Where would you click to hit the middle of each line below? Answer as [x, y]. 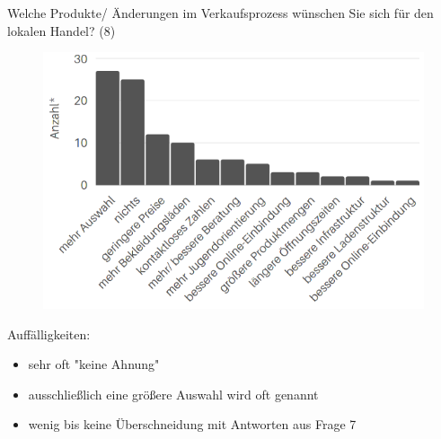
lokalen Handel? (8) [62, 30]
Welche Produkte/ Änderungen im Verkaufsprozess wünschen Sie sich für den [220, 13]
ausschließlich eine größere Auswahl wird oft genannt [173, 394]
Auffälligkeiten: [49, 334]
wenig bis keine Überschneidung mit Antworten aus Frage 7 [192, 424]
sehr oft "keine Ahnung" [94, 364]
